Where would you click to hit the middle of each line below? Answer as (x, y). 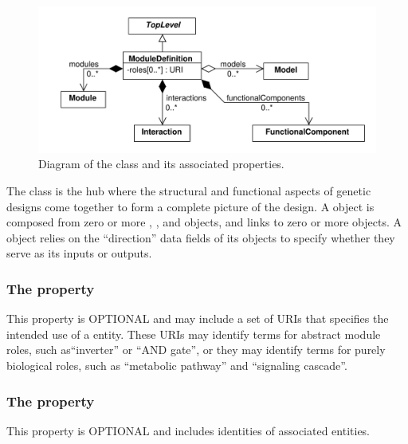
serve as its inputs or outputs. (79, 253)
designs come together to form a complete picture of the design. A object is (190, 206)
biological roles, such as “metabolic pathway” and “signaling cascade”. (177, 365)
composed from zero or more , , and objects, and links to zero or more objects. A (204, 222)
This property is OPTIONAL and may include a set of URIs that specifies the (198, 318)
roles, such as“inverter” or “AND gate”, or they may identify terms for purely (196, 350)
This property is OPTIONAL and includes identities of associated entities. (188, 430)
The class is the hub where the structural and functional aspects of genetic (189, 191)
